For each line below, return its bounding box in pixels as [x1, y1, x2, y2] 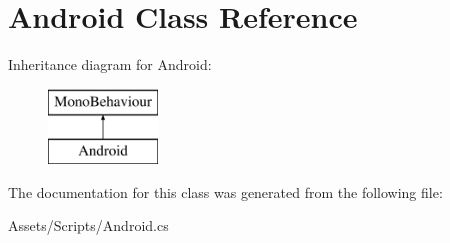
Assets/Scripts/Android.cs [8, 215, 169, 236]
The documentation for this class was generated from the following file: [8, 181, 443, 202]
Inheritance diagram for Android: [8, 54, 212, 75]
